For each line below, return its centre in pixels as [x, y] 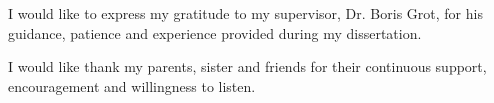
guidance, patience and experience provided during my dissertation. [215, 32]
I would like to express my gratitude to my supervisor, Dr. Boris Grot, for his [245, 13]
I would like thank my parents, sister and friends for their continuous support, [247, 66]
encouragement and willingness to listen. [132, 85]
